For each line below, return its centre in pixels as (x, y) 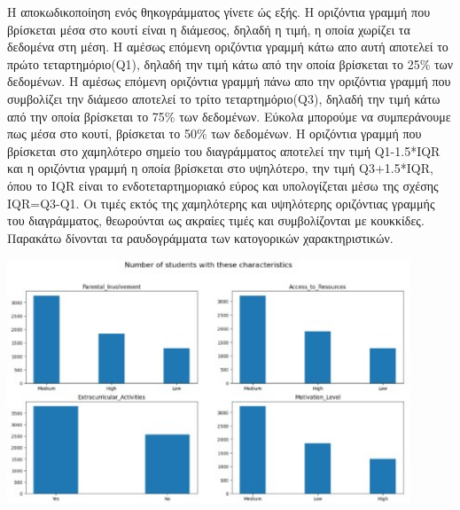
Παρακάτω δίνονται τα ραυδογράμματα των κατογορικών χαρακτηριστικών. (200, 237)
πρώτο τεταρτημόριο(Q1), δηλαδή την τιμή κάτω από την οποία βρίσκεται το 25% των (230, 63)
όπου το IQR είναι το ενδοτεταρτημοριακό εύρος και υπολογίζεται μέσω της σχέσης (223, 185)
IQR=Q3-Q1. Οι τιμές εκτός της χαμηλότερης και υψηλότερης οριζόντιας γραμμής (221, 203)
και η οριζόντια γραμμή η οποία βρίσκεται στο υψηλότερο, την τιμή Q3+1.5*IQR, (220, 168)
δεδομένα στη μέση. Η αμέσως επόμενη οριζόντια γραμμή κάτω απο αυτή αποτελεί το (228, 47)
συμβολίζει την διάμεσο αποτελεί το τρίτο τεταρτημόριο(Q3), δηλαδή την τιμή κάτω (224, 98)
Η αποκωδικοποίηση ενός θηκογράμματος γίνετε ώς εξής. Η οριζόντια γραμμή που (219, 12)
